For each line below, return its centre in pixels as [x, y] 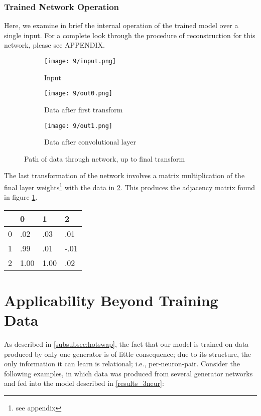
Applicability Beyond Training [111, 300]
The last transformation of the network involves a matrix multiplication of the [124, 175]
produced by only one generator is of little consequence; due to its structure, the [128, 354]
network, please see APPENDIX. [54, 45]
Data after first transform [84, 109]
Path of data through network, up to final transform [105, 158]
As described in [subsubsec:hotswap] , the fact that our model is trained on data [126, 344]
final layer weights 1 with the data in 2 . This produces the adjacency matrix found [130, 186]
